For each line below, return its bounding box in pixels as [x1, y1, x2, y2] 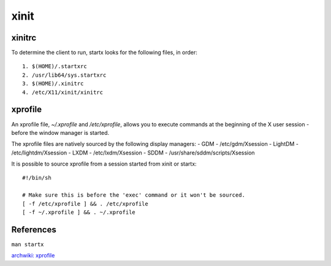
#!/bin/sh [22, 175, 51, 181]
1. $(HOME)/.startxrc [22, 63, 87, 70]
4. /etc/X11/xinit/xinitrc [22, 89, 104, 96]
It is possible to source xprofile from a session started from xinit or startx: [11, 160, 197, 168]
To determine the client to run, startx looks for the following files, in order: [11, 49, 197, 56]
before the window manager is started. [11, 129, 110, 136]
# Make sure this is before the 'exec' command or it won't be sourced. [22, 192, 245, 199]
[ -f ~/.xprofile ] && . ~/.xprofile [22, 209, 136, 216]
